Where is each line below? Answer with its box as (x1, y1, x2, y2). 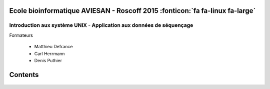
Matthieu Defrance (34, 44, 73, 50)
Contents (9, 70, 39, 79)
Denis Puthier (34, 57, 62, 63)
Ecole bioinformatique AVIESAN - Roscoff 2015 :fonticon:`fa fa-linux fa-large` (9, 6, 256, 15)
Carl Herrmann (34, 50, 65, 57)
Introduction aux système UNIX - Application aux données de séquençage (9, 22, 193, 29)
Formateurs (9, 32, 33, 38)
